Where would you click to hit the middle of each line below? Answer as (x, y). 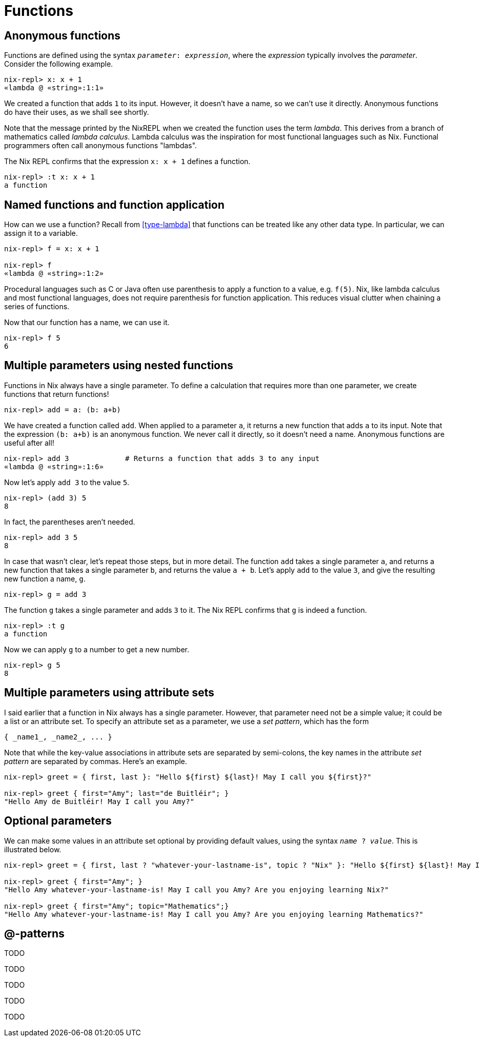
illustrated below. (33, 849)
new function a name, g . (45, 578)
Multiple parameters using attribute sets (109, 693)
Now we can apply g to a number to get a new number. (97, 649)
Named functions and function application (114, 205)
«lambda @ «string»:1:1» (54, 88)
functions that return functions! (57, 394)
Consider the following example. (59, 64)
